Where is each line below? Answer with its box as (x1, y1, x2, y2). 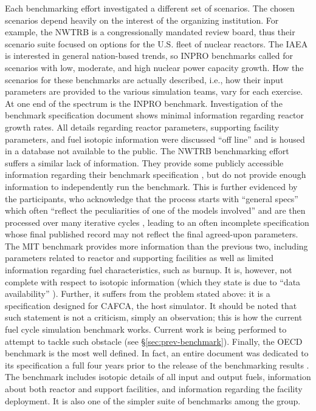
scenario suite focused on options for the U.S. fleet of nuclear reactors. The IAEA (5, 37, 308, 50)
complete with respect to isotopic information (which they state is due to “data (5, 275, 301, 288)
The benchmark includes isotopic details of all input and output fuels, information (5, 370, 311, 383)
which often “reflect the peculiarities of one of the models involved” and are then (5, 204, 306, 217)
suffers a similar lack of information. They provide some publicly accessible (5, 156, 284, 169)
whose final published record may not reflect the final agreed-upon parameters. (5, 228, 298, 240)
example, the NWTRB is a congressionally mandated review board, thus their (5, 25, 295, 38)
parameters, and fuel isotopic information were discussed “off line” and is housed (5, 132, 305, 145)
